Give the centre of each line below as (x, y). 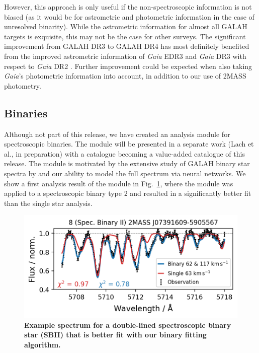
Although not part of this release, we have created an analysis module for (117, 134)
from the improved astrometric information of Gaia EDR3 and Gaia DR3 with (125, 56)
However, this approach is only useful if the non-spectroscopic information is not (128, 7)
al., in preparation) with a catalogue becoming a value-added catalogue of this (124, 153)
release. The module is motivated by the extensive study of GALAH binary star (127, 163)
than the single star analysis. (48, 203)
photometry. (23, 85)
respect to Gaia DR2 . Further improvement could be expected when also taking (128, 66)
